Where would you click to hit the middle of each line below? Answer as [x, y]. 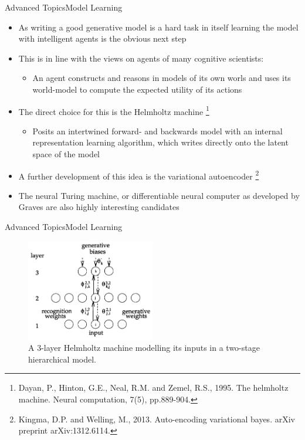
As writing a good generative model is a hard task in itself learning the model [158, 27]
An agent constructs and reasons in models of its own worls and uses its [162, 78]
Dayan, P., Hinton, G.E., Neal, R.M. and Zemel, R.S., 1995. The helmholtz [153, 387]
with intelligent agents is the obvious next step [102, 38]
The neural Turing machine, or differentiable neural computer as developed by [159, 195]
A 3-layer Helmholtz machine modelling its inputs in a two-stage [144, 348]
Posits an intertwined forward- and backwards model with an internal [157, 131]
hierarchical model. [62, 359]
